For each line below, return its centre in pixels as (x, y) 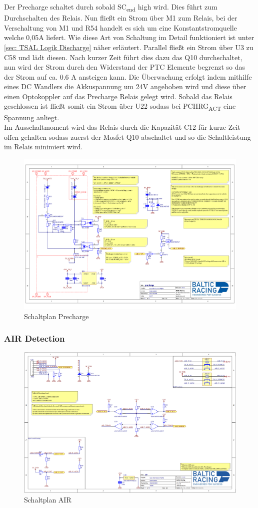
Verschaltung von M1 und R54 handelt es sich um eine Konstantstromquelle (120, 27)
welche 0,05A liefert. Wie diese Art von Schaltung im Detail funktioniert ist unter (129, 37)
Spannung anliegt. (32, 117)
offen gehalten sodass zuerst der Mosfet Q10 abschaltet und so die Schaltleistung (127, 137)
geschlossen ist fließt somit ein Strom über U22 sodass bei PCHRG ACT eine (120, 107)
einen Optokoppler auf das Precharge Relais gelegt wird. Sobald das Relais (118, 96)
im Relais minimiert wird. (43, 147)
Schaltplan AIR (48, 500)
